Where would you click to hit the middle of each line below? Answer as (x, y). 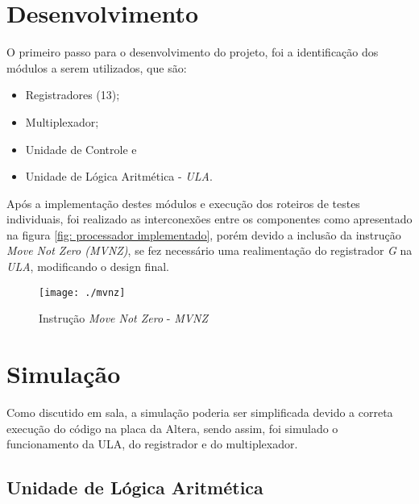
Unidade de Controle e (81, 149)
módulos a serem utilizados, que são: (97, 67)
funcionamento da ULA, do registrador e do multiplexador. (152, 444)
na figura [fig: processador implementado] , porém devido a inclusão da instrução (204, 234)
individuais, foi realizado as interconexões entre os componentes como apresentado (209, 219)
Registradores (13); (73, 95)
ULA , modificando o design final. (88, 267)
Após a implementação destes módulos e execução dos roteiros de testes (183, 203)
